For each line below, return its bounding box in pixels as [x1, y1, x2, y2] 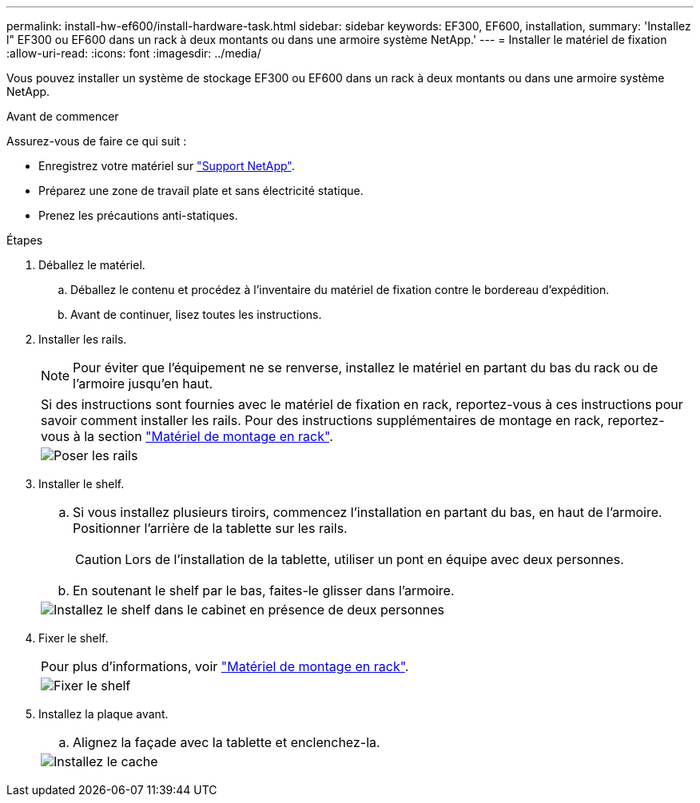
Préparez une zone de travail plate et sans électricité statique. [38, 184, 364, 197]
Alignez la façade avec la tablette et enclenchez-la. [73, 734, 380, 750]
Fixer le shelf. [38, 631, 109, 645]
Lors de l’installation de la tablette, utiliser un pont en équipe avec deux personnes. [125, 551, 624, 567]
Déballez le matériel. [38, 258, 145, 272]
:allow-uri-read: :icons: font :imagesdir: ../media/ [6, 46, 261, 60]
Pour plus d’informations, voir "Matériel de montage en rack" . [41, 658, 409, 674]
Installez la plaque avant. [38, 707, 169, 721]
